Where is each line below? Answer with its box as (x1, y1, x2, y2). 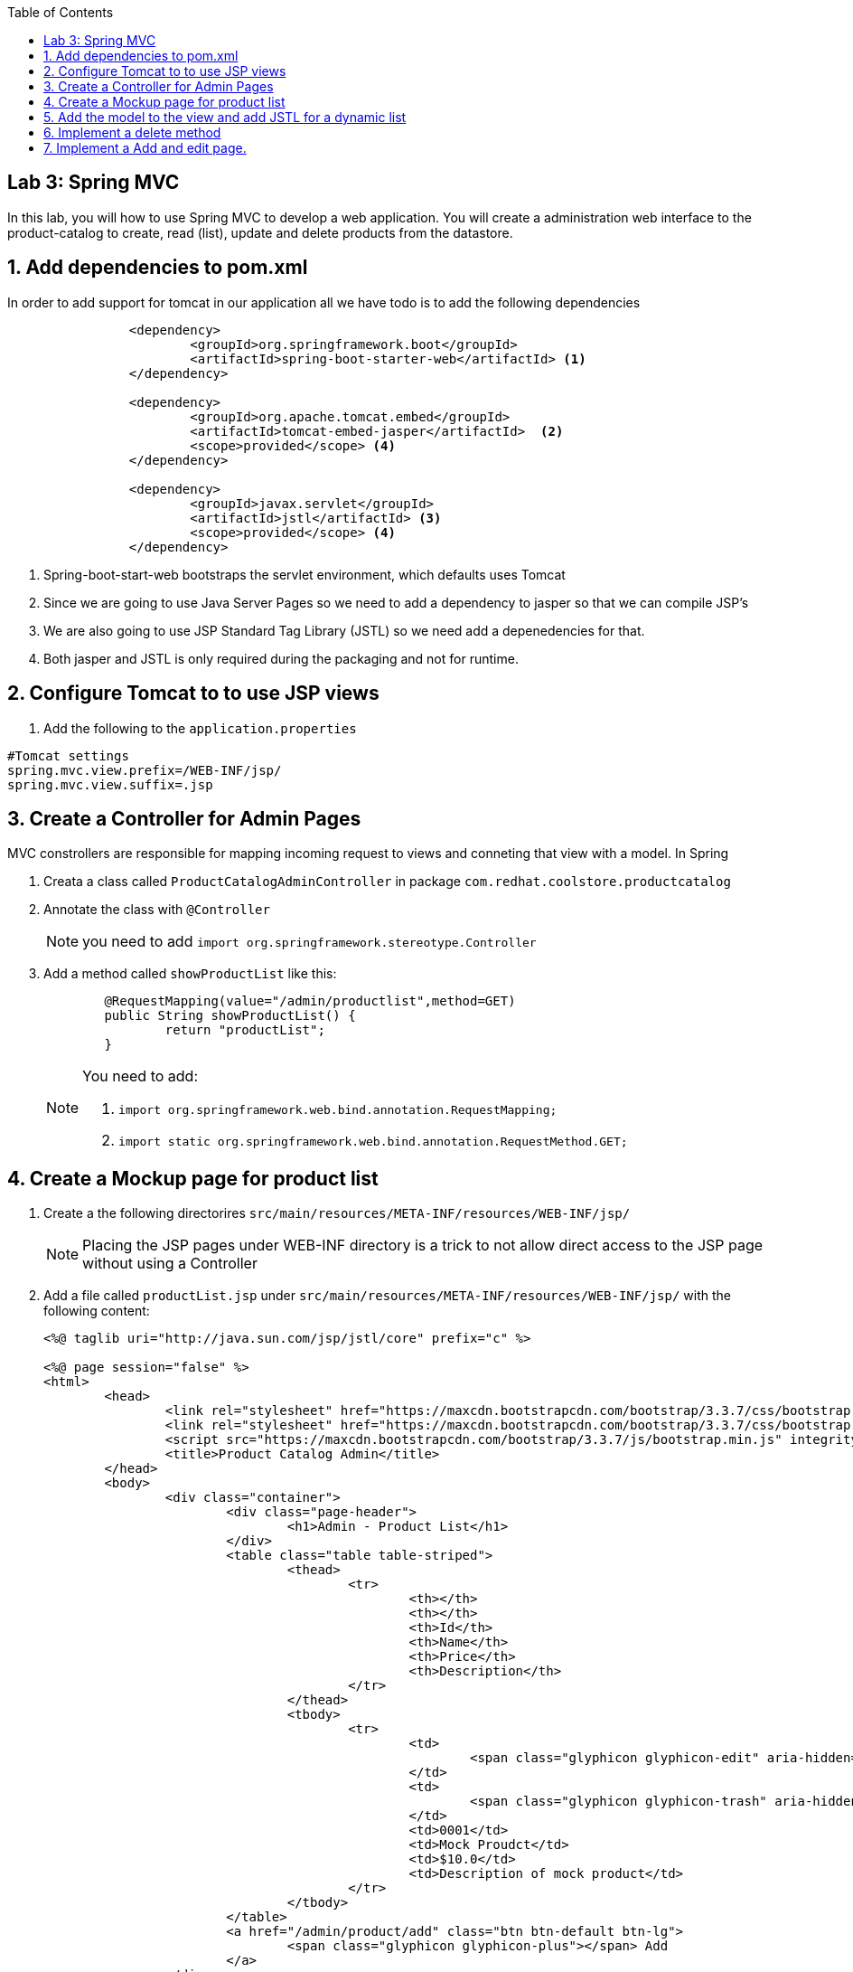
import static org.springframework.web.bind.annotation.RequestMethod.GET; (118, 1135, 628, 1149)
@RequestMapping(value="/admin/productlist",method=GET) (104, 994, 516, 1009)
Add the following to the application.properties (43, 720, 357, 736)
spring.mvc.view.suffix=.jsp (7, 777, 213, 792)
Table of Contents (7, 5, 114, 20)
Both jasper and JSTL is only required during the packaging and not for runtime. (43, 650, 519, 666)
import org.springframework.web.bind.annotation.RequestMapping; (118, 1103, 558, 1118)
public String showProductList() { (104, 1008, 356, 1024)
